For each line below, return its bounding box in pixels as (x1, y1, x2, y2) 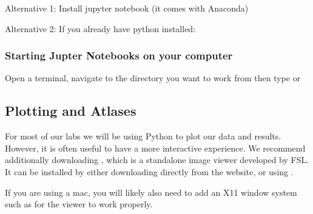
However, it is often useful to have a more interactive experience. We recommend (5, 141, 306, 154)
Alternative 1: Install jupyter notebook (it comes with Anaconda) (5, 2, 249, 14)
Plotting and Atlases (5, 101, 136, 120)
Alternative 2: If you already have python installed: (5, 22, 196, 35)
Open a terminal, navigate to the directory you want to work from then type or (5, 72, 301, 84)
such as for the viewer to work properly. (5, 198, 153, 210)
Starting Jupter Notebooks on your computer (5, 48, 233, 63)
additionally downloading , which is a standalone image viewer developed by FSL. (5, 153, 309, 166)
